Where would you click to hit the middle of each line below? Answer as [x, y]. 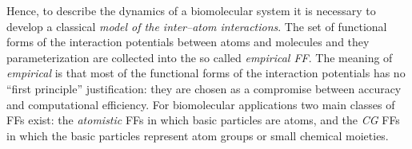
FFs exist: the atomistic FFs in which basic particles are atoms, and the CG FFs [203, 120]
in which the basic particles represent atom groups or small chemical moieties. [198, 135]
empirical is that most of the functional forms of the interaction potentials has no [206, 73]
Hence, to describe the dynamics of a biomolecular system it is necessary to [191, 10]
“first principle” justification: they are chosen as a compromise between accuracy [204, 88]
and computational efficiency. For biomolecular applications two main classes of [201, 104]
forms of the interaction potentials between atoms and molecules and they [188, 42]
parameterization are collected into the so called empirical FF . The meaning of [200, 57]
